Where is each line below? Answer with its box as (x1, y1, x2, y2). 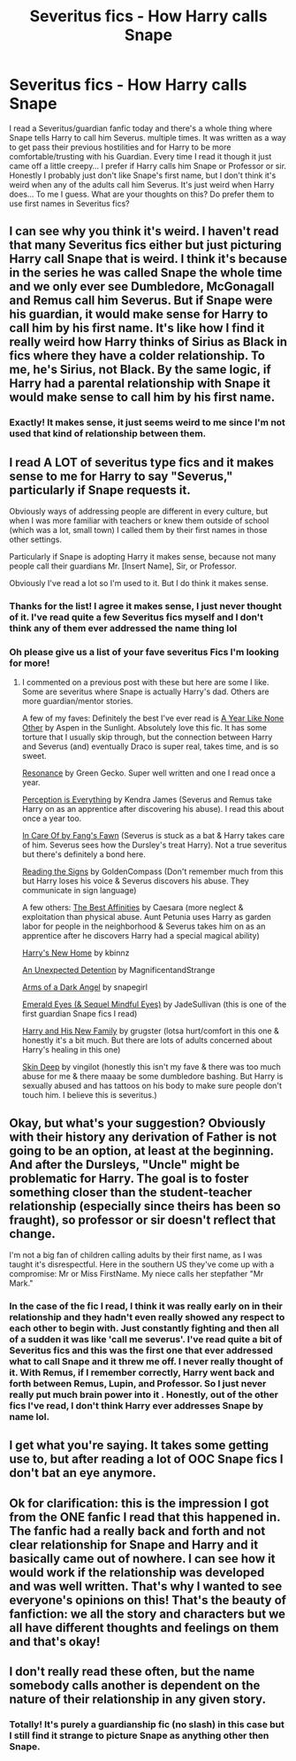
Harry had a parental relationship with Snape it (9, 376, 271, 391)
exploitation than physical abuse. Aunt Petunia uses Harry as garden (21, 912, 271, 923)
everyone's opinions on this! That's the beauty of (9, 1592, 287, 1608)
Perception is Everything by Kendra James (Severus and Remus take (21, 794, 272, 805)
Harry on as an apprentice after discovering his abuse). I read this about (21, 804, 285, 815)
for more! (9, 657, 50, 669)
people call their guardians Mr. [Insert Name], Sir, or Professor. (9, 560, 237, 572)
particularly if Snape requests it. (9, 483, 192, 498)
